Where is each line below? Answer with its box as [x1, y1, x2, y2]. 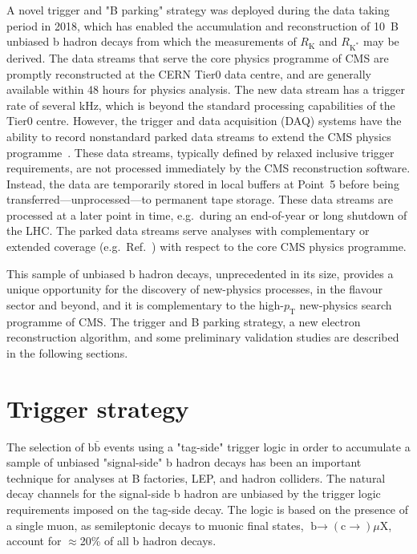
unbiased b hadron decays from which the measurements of [6, 33, 297, 50]
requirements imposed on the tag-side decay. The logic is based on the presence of [6, 500, 409, 517]
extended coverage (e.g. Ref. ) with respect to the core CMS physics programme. [6, 238, 407, 255]
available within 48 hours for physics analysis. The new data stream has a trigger [6, 81, 405, 98]
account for [6, 532, 62, 549]
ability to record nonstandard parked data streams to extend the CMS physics [6, 127, 391, 144]
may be [363, 33, 399, 50]
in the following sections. [6, 344, 128, 361]
